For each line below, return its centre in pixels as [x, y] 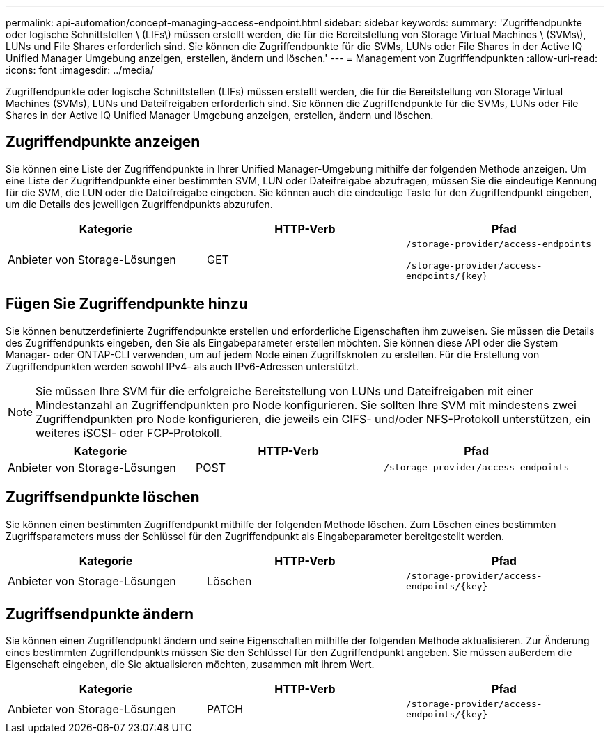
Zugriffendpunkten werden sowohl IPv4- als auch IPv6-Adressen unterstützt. [182, 366]
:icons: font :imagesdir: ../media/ [80, 70]
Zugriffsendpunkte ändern [100, 614]
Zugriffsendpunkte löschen [103, 498]
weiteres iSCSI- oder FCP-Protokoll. [129, 432]
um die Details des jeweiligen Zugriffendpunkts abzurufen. [139, 204]
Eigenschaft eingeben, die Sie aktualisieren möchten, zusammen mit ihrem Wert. [190, 665]
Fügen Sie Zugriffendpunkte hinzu [127, 304]
